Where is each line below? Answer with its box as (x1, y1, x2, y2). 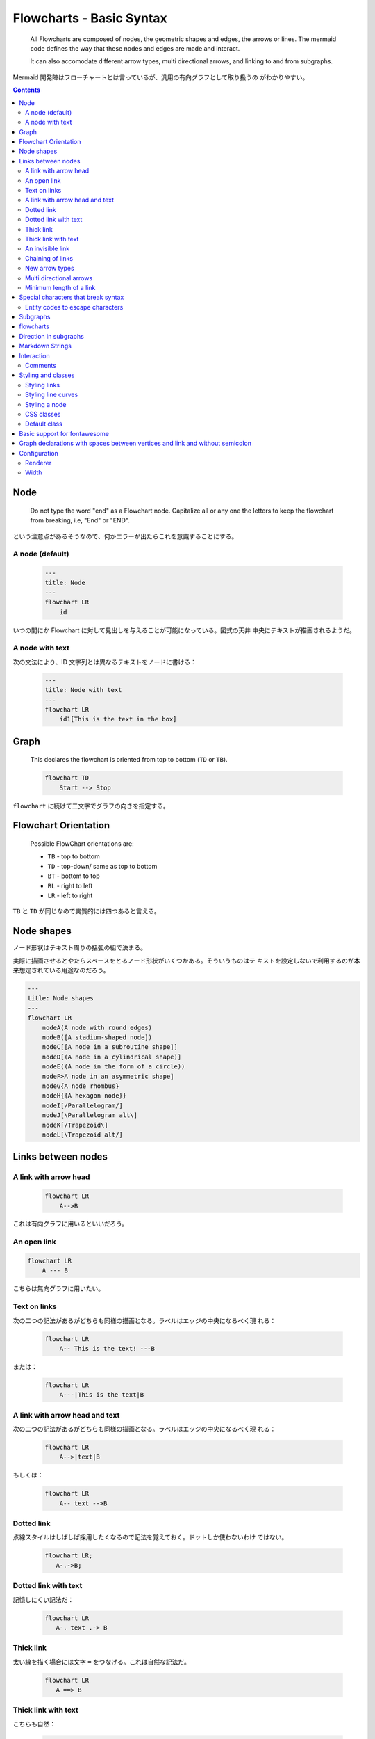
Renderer (25, 458, 52, 467)
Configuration (19, 449, 59, 457)
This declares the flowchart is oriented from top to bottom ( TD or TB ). (30, 755, 228, 764)
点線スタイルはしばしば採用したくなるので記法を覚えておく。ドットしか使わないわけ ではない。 (12, 1533, 288, 1541)
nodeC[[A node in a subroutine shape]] (42, 1043, 178, 1051)
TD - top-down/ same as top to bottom (47, 862, 158, 870)
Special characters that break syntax (19, 293, 124, 302)
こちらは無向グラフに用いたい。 (12, 1284, 104, 1293)
